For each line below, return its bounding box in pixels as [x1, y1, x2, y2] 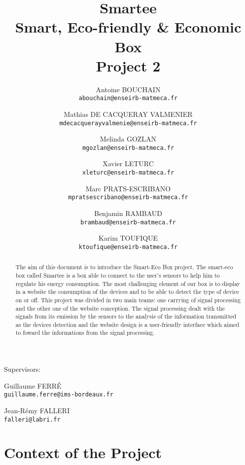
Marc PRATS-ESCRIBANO [85, 183, 171, 193]
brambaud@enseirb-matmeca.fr [80, 218, 176, 226]
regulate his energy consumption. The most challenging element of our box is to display [15, 279, 241, 287]
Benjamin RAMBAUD [94, 208, 163, 218]
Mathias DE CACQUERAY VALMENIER [64, 108, 193, 119]
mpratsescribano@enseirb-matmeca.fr [68, 194, 188, 201]
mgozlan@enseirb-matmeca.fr [82, 144, 175, 151]
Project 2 [96, 55, 161, 75]
